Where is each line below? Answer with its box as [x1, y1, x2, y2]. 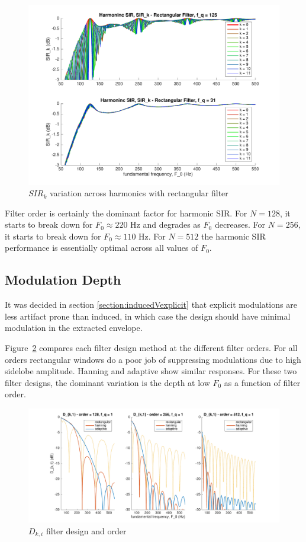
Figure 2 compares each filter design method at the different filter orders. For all [5, 342, 298, 354]
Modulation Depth [5, 270, 121, 289]
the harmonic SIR [201, 229, 266, 242]
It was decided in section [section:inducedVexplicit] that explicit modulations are [5, 298, 297, 311]
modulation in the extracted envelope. [5, 321, 143, 334]
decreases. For [214, 218, 266, 231]
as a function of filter [224, 376, 301, 388]
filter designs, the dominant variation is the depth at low [5, 376, 210, 388]
